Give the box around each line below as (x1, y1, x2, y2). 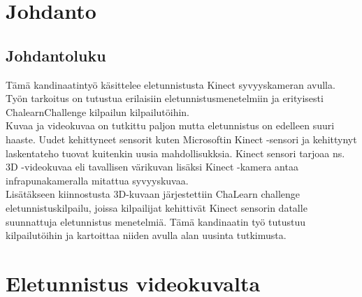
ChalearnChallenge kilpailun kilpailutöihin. (6, 104, 190, 119)
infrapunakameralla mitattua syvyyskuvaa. (6, 173, 189, 187)
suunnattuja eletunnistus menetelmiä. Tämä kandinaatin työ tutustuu (6, 214, 306, 229)
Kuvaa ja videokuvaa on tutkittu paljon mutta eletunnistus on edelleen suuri (6, 118, 335, 133)
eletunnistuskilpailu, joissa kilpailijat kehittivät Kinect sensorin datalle (6, 200, 307, 215)
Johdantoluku (6, 44, 106, 66)
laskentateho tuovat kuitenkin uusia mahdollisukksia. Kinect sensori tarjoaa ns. (6, 145, 345, 160)
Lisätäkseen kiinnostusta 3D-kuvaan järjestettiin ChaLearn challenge (6, 187, 301, 201)
